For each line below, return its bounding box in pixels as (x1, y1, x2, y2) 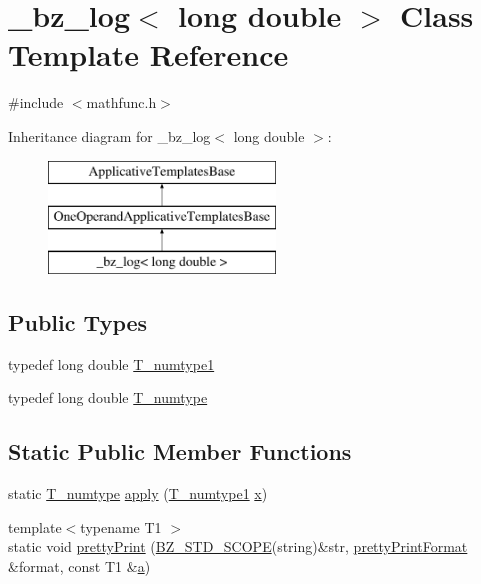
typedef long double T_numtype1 (8, 353, 215, 374)
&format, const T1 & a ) (8, 555, 151, 576)
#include (8, 92, 64, 113)
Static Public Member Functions (8, 436, 352, 467)
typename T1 (80, 516, 162, 537)
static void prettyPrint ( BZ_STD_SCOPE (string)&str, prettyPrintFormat (8, 536, 468, 557)
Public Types (8, 306, 148, 337)
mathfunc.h (86, 92, 157, 113)
